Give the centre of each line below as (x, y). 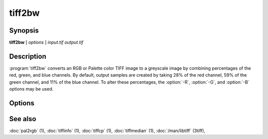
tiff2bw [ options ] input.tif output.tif (46, 43)
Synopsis (24, 30)
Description (28, 56)
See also (23, 119)
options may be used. (31, 89)
